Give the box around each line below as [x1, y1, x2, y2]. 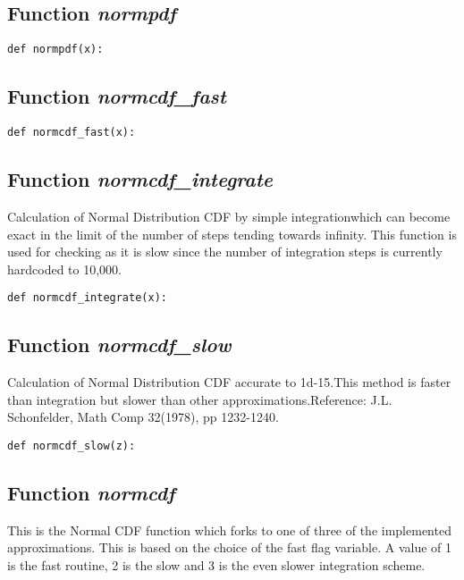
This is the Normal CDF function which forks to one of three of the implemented [7, 520, 451, 539]
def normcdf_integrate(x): [7, 291, 167, 305]
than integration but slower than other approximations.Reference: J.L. [7, 390, 392, 408]
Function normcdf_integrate [7, 165, 274, 193]
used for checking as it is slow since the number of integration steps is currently [7, 242, 443, 261]
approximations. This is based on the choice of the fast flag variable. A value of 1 [7, 538, 452, 557]
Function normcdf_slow [7, 331, 232, 358]
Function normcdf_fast [7, 82, 226, 110]
